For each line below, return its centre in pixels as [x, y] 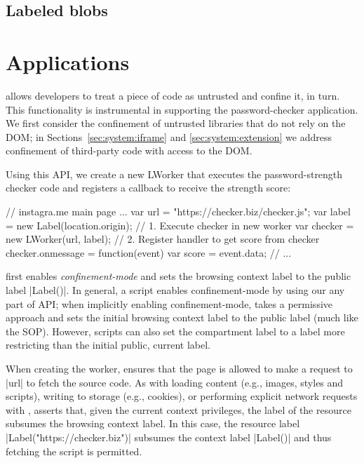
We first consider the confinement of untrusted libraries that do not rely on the [176, 123]
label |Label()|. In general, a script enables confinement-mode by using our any [175, 290]
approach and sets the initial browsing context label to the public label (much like [182, 317]
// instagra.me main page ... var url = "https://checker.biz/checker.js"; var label [178, 212]
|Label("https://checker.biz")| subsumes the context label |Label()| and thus [169, 437]
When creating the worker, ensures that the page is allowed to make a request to [179, 368]
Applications [68, 61]
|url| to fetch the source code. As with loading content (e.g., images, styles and [175, 382]
